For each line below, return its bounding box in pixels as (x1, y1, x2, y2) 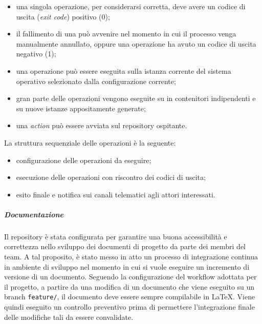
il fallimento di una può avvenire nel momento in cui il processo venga (16, 28, 236, 39)
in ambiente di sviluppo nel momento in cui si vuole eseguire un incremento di (4, 261, 250, 272)
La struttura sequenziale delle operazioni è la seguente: (4, 137, 176, 148)
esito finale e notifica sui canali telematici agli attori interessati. (16, 189, 215, 199)
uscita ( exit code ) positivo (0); (16, 11, 110, 22)
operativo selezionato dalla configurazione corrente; (16, 75, 176, 86)
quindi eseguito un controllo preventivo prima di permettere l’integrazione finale (4, 301, 255, 312)
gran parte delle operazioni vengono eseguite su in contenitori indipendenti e (16, 93, 256, 104)
